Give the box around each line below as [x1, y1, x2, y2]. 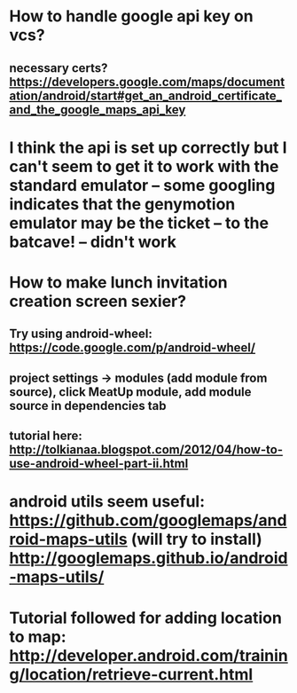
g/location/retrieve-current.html [9, 664, 254, 684]
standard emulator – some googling [9, 175, 276, 195]
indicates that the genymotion [9, 193, 236, 214]
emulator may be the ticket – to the [9, 213, 269, 232]
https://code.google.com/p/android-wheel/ [9, 340, 255, 356]
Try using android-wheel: [9, 327, 152, 342]
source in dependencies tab [9, 398, 167, 413]
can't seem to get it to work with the [9, 156, 279, 177]
